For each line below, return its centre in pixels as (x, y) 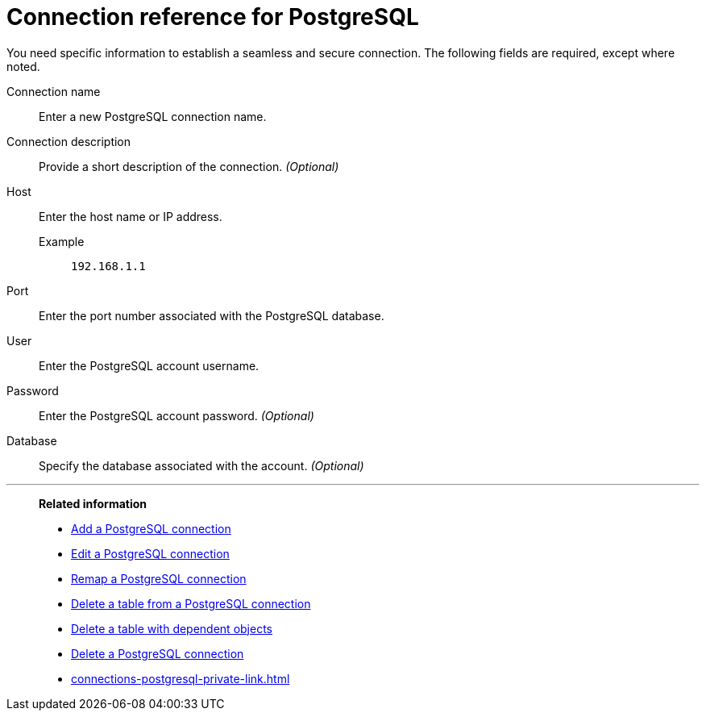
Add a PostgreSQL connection (151, 528)
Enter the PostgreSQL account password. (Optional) (176, 415)
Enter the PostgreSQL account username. (149, 365)
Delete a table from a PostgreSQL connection (191, 603)
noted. (23, 66)
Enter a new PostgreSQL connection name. (153, 116)
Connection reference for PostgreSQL (213, 17)
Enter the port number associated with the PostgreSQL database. (212, 315)
